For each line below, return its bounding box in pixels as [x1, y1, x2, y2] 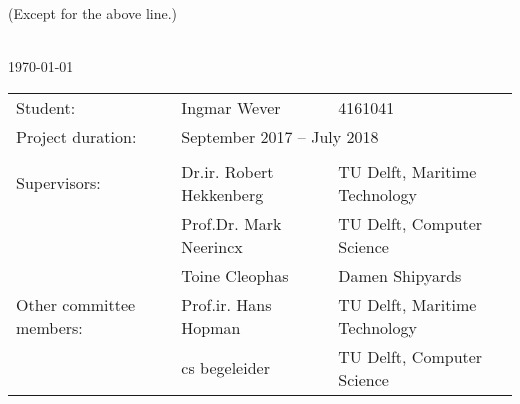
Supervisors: [16, 171, 101, 195]
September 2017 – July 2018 [181, 124, 379, 148]
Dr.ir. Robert [181, 159, 274, 183]
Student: [16, 95, 76, 119]
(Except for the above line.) [8, 3, 178, 23]
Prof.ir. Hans [181, 292, 272, 316]
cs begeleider [181, 356, 270, 380]
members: [16, 315, 83, 339]
